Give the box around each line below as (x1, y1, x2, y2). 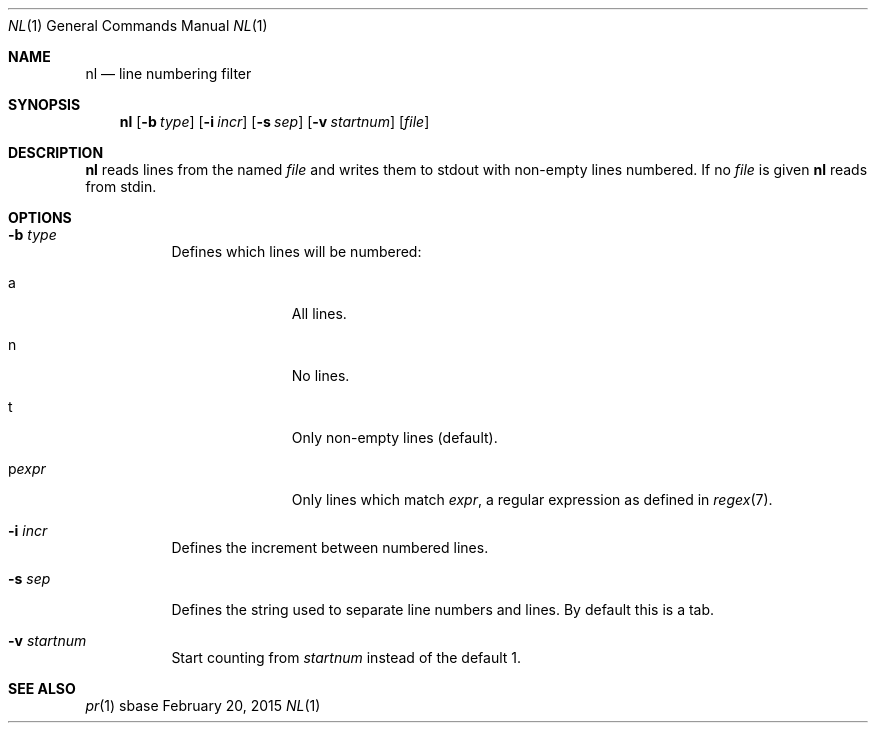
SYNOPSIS (8, 96, 81, 113)
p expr (8, 460, 46, 477)
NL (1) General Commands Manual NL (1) (8, 17, 268, 34)
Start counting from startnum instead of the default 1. (171, 649, 522, 666)
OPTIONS (8, 209, 72, 226)
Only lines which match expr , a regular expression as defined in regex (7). (291, 491, 773, 508)
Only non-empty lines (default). (291, 429, 498, 446)
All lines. (291, 305, 347, 322)
